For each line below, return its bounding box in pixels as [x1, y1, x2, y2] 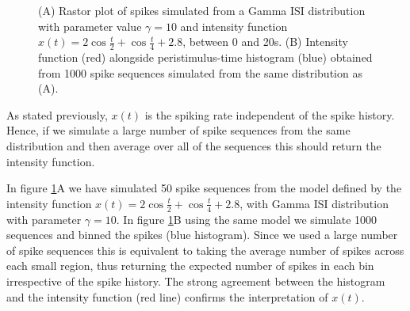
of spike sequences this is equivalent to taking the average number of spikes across [6, 241, 404, 258]
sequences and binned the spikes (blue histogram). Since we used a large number [6, 226, 398, 243]
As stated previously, [6, 106, 108, 123]
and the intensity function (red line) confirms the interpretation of [6, 288, 328, 305]
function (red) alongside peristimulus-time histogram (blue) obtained [38, 49, 373, 66]
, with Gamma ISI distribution [239, 195, 389, 211]
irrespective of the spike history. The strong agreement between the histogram [6, 272, 385, 289]
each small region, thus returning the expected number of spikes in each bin [6, 257, 374, 274]
